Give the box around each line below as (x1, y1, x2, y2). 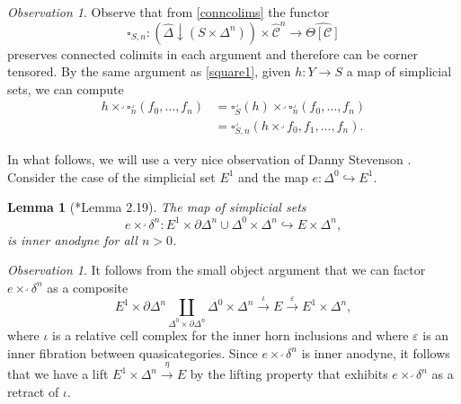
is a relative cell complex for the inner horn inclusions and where (52, 326, 409, 345)
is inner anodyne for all (7, 230, 137, 249)
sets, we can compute (7, 79, 124, 98)
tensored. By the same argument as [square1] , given (7, 62, 291, 81)
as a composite (47, 277, 129, 296)
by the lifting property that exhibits (190, 364, 388, 383)
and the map (238, 167, 308, 186)
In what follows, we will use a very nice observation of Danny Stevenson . (7, 150, 412, 169)
